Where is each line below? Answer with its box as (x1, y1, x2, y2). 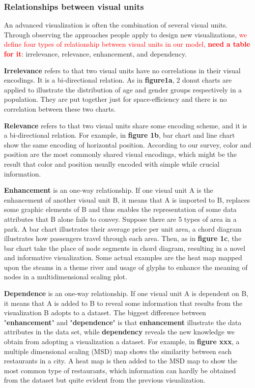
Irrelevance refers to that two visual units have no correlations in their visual (4, 65, 241, 75)
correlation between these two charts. (4, 103, 116, 114)
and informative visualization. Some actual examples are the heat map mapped (4, 252, 242, 263)
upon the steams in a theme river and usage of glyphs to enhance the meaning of (4, 262, 248, 272)
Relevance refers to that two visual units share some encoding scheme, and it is (4, 120, 247, 130)
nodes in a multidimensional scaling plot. (4, 271, 127, 282)
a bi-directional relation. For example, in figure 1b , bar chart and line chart (4, 130, 235, 140)
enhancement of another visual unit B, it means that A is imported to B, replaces (4, 194, 250, 205)
